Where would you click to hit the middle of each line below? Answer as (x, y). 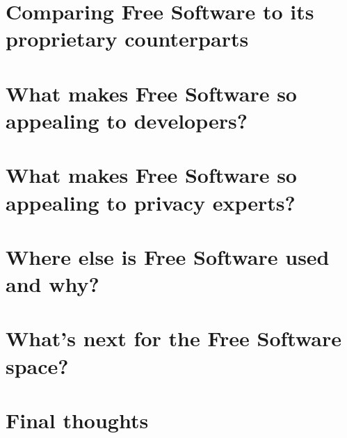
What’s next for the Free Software (174, 338)
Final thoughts (77, 420)
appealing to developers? (127, 120)
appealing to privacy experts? (151, 202)
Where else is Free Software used (168, 256)
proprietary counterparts (127, 39)
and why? (53, 284)
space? (37, 365)
